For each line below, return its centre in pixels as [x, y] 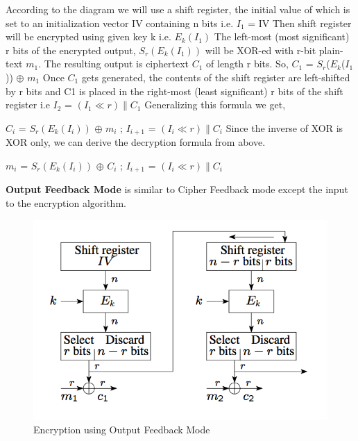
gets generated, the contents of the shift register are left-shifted [216, 77]
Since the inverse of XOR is [284, 127]
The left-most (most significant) [282, 36]
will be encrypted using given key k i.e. [88, 36]
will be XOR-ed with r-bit [261, 50]
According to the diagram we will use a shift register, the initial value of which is [178, 9]
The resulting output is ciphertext [117, 64]
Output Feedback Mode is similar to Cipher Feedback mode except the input [177, 189]
